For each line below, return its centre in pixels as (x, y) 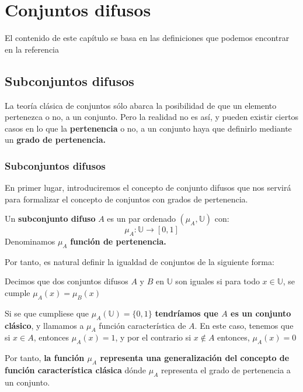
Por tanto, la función (45, 358)
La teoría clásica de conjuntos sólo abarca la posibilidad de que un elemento (141, 105)
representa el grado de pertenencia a (226, 370)
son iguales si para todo (217, 281)
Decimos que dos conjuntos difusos (67, 281)
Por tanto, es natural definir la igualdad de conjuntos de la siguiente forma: (140, 261)
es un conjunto (261, 313)
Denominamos (30, 241)
